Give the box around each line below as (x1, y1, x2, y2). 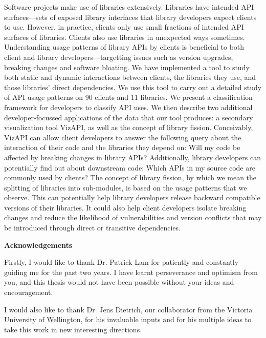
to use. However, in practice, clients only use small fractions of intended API (4, 22, 244, 32)
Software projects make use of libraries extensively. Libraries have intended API (4, 2, 254, 12)
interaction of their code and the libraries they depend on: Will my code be (4, 142, 240, 153)
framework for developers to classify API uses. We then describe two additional (4, 101, 253, 112)
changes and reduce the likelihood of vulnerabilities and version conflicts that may (4, 212, 262, 223)
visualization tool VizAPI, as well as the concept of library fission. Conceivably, (4, 122, 253, 133)
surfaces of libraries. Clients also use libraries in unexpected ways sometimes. (4, 31, 245, 42)
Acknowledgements (4, 239, 73, 250)
